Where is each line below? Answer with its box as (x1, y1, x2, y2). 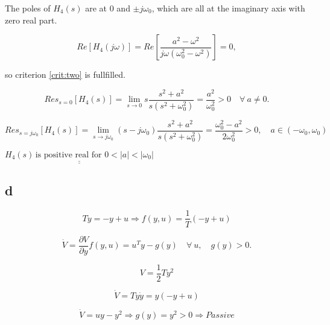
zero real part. (5, 13, 57, 26)
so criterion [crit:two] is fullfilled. (5, 68, 125, 81)
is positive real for (35, 150, 102, 159)
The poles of (5, 2, 51, 14)
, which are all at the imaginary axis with (151, 2, 305, 14)
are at (85, 2, 107, 14)
